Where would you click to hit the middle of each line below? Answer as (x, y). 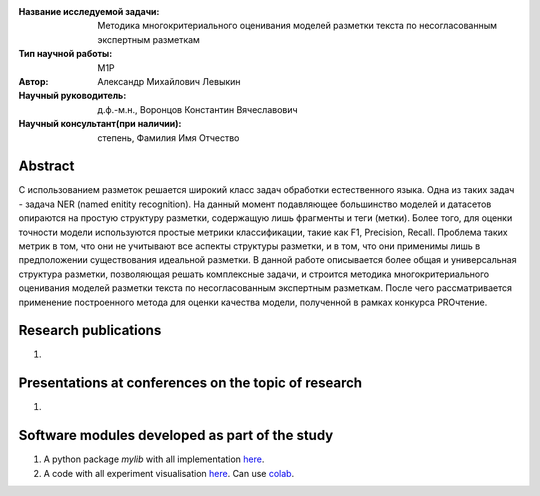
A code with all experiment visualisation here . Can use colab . (169, 473)
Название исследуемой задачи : (89, 11)
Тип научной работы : (65, 54)
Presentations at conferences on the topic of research (190, 383)
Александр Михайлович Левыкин (169, 81)
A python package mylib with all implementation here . (154, 459)
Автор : (33, 81)
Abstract (46, 166)
